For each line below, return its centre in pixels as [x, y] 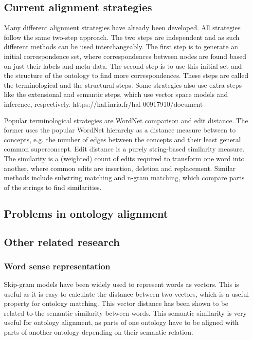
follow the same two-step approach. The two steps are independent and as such [122, 37]
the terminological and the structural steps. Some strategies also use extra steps [123, 85]
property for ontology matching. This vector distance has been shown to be [116, 303]
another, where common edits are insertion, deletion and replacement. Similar [120, 168]
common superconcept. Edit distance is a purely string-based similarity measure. [124, 149]
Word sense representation [57, 266]
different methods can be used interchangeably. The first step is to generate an [121, 47]
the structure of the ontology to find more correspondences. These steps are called [126, 75]
